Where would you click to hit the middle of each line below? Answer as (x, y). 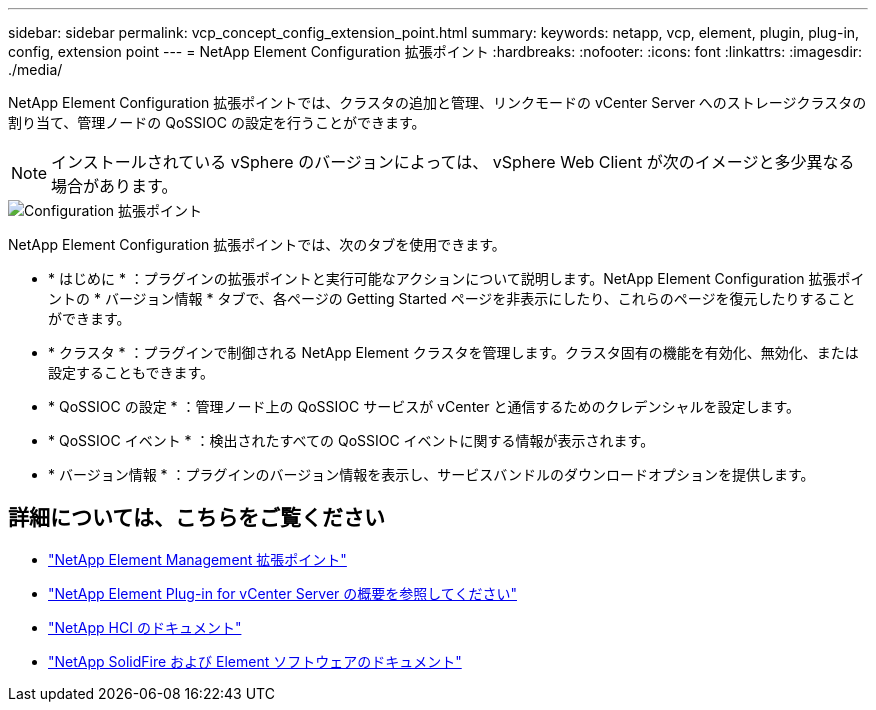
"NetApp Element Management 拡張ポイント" (197, 559)
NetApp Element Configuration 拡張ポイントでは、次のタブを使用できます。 (257, 244)
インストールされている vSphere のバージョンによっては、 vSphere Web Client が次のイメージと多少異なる (453, 162)
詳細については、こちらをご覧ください (196, 518)
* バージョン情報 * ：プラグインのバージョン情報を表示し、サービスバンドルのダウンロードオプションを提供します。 (431, 474)
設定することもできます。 (131, 372)
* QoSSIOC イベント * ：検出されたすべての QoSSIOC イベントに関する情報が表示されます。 (351, 440)
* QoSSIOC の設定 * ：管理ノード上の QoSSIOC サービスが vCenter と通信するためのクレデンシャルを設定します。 (424, 406)
